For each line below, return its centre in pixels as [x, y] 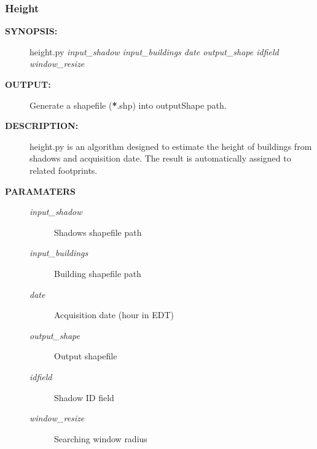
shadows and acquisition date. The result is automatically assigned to [160, 158]
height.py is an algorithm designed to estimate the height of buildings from [171, 146]
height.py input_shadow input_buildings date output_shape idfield [154, 51]
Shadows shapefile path [98, 232]
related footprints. [64, 170]
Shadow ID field [84, 397]
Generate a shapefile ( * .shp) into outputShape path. [128, 105]
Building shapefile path [98, 273]
